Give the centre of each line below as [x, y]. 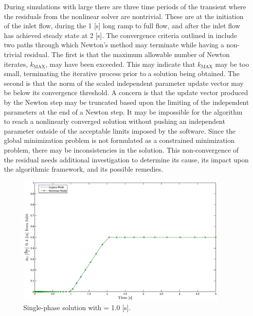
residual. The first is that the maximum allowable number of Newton [127, 54]
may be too [232, 64]
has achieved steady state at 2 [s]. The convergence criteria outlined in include [121, 35]
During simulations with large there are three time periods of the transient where [125, 6]
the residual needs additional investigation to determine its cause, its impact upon [126, 159]
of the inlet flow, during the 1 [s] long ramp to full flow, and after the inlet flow [122, 26]
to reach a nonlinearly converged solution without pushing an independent [115, 121]
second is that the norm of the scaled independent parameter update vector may [124, 83]
